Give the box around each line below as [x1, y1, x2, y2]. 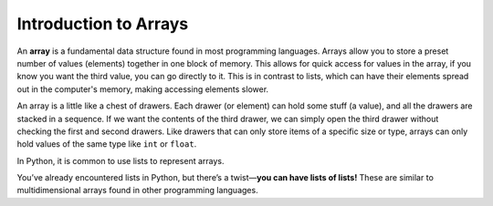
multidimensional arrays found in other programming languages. [16, 185, 259, 196]
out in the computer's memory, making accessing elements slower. [16, 83, 269, 95]
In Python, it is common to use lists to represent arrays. [16, 155, 225, 166]
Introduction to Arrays [16, 14, 189, 34]
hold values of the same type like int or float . [16, 139, 197, 149]
